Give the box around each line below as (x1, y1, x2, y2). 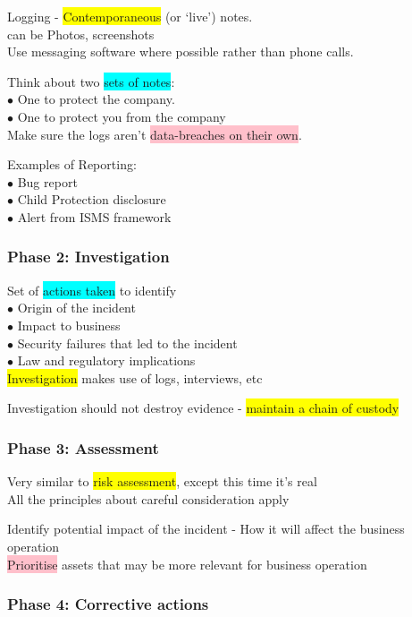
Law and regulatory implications (17, 351, 196, 370)
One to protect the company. (17, 90, 175, 108)
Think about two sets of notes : (7, 72, 175, 90)
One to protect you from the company (17, 107, 226, 125)
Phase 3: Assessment (7, 436, 159, 458)
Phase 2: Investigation (7, 245, 170, 268)
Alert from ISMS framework (17, 207, 172, 226)
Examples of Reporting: (7, 155, 137, 174)
